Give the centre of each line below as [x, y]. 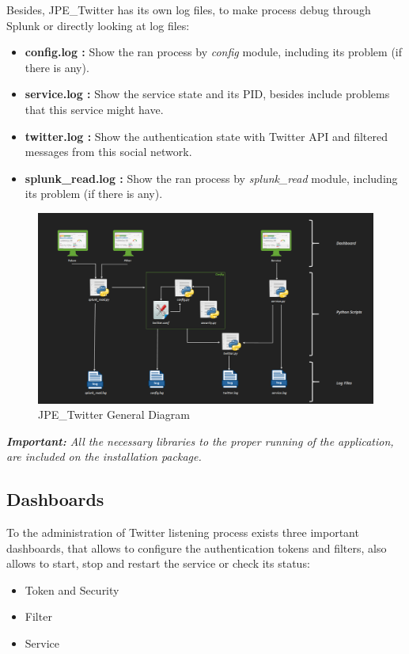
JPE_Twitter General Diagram [114, 414]
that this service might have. [94, 109]
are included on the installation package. [104, 456]
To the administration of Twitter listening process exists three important [183, 532]
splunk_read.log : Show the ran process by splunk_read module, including [211, 178]
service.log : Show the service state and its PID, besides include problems [207, 94]
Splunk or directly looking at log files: [98, 25]
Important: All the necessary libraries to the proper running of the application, [200, 441]
